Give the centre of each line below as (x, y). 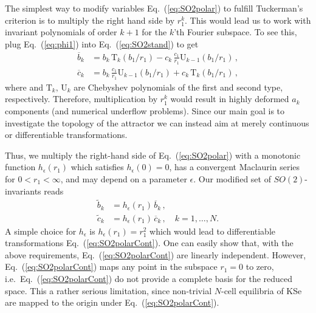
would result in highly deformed (230, 99)
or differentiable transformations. (66, 135)
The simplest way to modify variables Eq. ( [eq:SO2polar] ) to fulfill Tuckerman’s (154, 8)
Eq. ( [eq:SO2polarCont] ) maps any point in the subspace (111, 267)
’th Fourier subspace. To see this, (235, 32)
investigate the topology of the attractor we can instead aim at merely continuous (157, 122)
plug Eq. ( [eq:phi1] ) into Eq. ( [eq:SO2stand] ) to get (102, 43)
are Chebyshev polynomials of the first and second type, (178, 87)
